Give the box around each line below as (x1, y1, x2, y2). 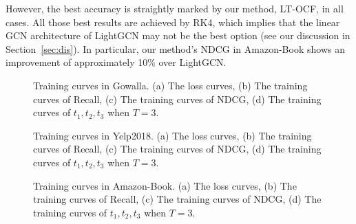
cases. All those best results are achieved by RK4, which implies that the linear (6, 14, 340, 29)
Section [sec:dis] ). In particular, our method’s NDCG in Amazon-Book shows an (6, 41, 345, 56)
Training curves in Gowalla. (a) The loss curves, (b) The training (33, 78, 308, 92)
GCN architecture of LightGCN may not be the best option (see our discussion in (6, 28, 350, 43)
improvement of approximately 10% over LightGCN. (6, 55, 227, 69)
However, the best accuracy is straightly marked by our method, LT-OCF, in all (6, 1, 344, 15)
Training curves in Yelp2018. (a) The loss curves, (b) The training (33, 128, 312, 142)
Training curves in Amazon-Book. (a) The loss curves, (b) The (33, 178, 297, 192)
